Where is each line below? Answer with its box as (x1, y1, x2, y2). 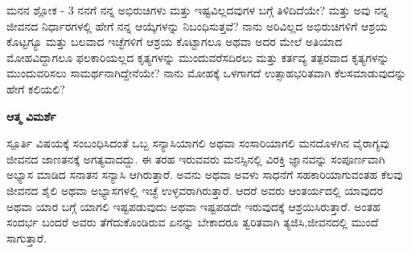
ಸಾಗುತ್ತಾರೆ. (6, 229, 47, 246)
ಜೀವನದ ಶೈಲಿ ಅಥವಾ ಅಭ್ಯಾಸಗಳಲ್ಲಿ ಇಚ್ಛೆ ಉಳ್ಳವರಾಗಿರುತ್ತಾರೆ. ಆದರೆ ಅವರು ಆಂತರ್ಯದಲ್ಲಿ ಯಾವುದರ (6, 181, 384, 198)
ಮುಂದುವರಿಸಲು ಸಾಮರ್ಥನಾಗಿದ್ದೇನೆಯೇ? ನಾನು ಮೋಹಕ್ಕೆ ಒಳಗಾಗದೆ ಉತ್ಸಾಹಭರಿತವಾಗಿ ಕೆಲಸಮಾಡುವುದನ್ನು (6, 64, 406, 81)
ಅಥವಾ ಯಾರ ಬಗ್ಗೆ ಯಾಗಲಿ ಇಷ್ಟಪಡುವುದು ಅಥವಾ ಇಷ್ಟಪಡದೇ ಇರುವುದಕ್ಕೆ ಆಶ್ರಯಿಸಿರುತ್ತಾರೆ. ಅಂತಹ (6, 197, 380, 214)
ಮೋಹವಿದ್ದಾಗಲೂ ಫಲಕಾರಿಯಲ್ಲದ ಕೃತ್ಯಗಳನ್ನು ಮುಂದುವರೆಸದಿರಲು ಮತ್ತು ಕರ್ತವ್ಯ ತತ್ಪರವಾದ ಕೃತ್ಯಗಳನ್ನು (6, 48, 389, 65)
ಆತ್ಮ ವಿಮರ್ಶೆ (6, 107, 56, 124)
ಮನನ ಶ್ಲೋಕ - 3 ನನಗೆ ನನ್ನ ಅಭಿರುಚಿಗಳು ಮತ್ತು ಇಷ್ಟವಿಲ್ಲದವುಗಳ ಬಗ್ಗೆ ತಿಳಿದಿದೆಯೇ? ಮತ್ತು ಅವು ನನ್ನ (6, 2, 388, 18)
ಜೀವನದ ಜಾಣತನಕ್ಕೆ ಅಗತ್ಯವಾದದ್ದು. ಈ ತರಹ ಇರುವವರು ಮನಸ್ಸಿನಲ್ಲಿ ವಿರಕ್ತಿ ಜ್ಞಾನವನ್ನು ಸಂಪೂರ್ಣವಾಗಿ (6, 150, 385, 167)
